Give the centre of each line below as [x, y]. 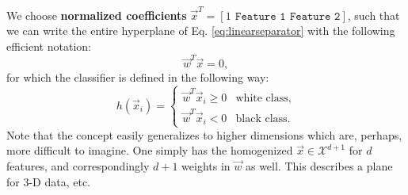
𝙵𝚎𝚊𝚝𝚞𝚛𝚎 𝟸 [315, 16]
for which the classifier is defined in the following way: [138, 77]
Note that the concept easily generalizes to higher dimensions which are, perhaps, [204, 134]
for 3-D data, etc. [49, 181]
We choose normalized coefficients [97, 15]
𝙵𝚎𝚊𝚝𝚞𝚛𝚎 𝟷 [261, 16]
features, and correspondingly [78, 165]
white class [262, 98]
